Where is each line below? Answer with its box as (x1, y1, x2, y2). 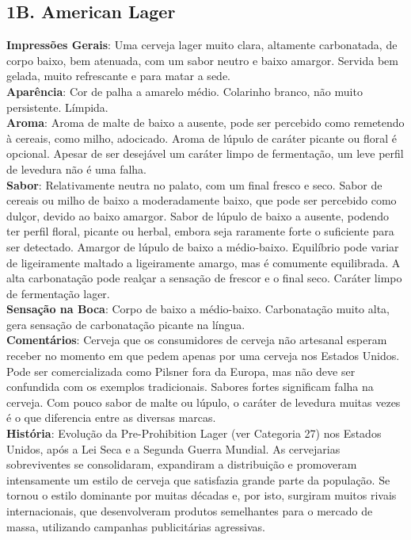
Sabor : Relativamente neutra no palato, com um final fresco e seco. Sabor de (6, 176, 382, 193)
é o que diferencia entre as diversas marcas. (6, 409, 216, 426)
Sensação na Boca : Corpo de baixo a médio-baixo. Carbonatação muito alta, (6, 301, 390, 317)
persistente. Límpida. (6, 98, 108, 115)
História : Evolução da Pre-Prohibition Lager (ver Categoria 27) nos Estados (6, 425, 382, 442)
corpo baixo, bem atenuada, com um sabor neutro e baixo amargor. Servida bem (6, 52, 398, 68)
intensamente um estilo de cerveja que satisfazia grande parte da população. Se (6, 471, 390, 488)
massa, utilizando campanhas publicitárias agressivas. (6, 518, 265, 534)
